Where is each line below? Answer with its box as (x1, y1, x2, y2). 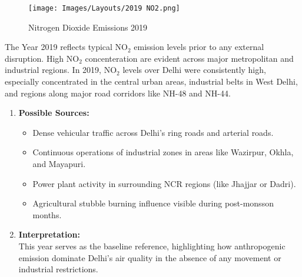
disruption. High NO (5, 52, 79, 64)
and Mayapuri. (32, 158, 86, 169)
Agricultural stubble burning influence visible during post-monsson (32, 197, 274, 209)
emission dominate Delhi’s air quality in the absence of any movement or (18, 251, 281, 263)
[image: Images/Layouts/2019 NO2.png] (28, 4, 180, 12)
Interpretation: (18, 228, 80, 241)
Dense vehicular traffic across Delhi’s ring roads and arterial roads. (32, 126, 274, 138)
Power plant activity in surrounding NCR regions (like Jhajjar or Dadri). (32, 177, 296, 189)
